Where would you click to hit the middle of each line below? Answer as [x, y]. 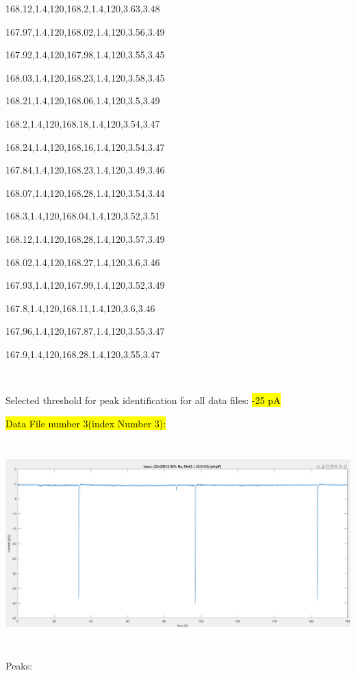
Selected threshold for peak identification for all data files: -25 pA [143, 400]
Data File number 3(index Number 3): [86, 423]
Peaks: [19, 666]
